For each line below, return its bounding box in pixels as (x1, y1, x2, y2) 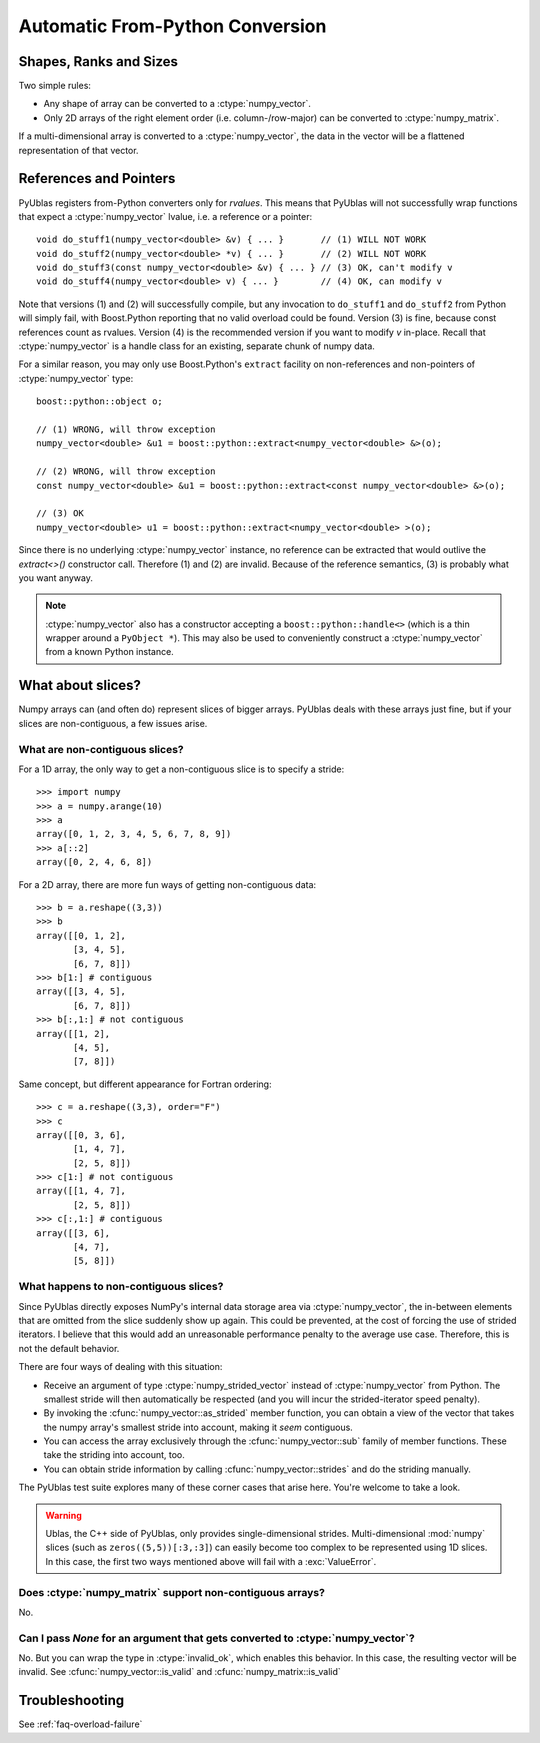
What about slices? (18, 677, 142, 694)
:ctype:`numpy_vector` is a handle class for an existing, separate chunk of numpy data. (18, 340, 375, 352)
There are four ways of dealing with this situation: (18, 1361, 223, 1373)
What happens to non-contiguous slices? (18, 1280, 224, 1294)
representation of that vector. (18, 144, 139, 156)
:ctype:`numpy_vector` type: (18, 372, 134, 384)
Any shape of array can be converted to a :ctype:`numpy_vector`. (43, 98, 312, 110)
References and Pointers (18, 170, 176, 187)
